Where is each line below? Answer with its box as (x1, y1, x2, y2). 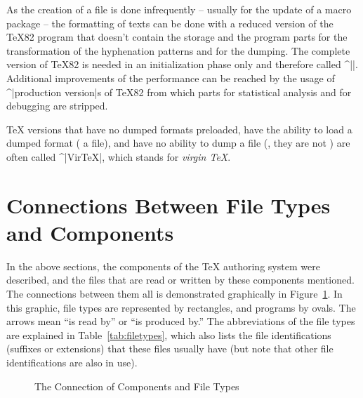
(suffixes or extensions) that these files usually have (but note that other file (6, 341, 334, 356)
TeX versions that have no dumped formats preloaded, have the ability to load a (6, 121, 352, 136)
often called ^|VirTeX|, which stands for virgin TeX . (6, 149, 231, 164)
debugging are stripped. (6, 98, 108, 113)
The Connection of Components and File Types (34, 378, 239, 393)
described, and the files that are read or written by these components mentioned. (6, 272, 355, 287)
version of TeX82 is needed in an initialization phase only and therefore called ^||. (6, 57, 358, 72)
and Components (6, 218, 174, 246)
